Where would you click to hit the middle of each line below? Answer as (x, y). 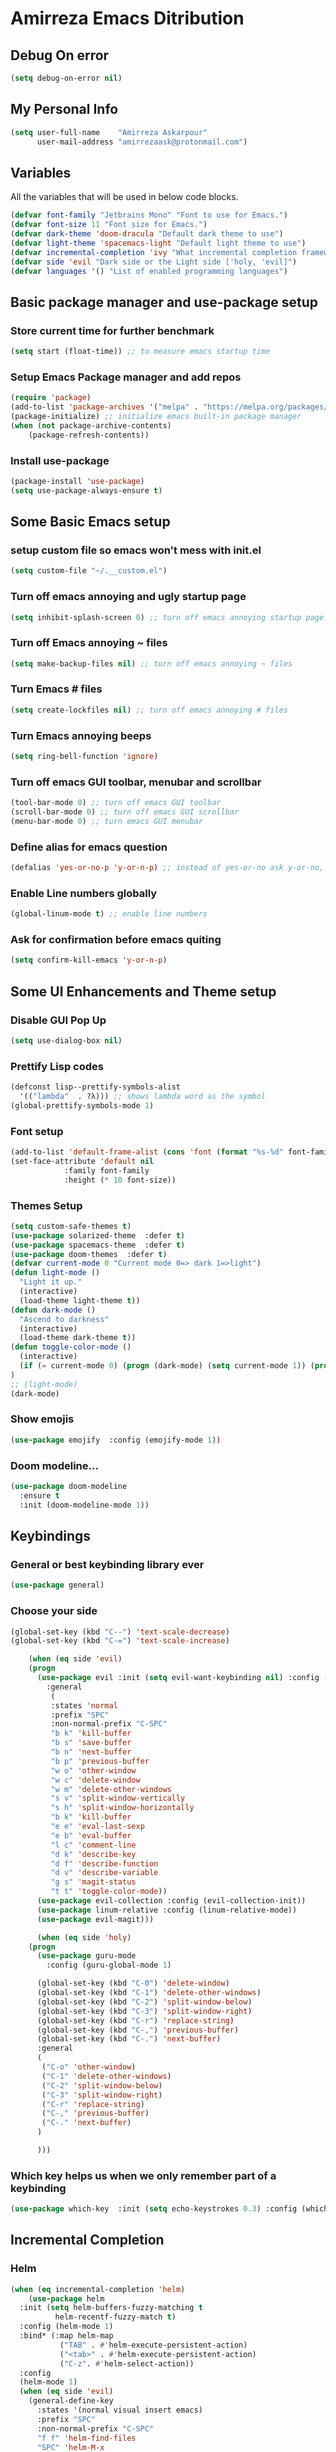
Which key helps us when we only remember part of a (143, 2175)
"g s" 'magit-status (93, 1882)
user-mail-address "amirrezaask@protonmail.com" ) (142, 142)
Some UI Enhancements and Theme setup (143, 991)
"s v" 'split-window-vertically (118, 1798)
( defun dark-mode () (53, 1310)
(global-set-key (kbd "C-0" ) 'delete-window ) (133, 1983)
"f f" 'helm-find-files (86, 2438)
